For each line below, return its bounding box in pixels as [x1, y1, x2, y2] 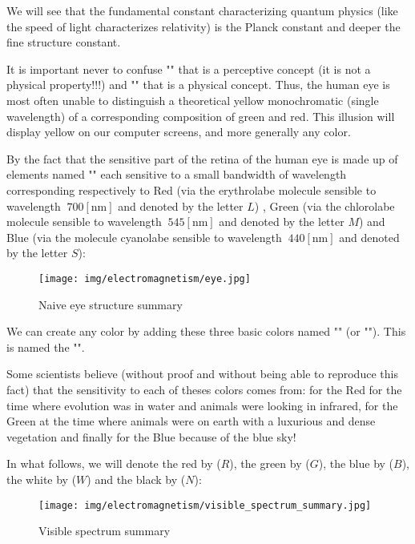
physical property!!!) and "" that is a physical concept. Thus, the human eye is [6, 76, 390, 93]
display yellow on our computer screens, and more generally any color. [6, 123, 351, 140]
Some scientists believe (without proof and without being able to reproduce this [6, 365, 398, 382]
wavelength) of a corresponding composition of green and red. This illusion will [6, 107, 395, 124]
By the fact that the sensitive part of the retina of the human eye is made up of [6, 150, 398, 167]
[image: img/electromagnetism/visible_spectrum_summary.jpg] [38, 499, 372, 511]
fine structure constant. [6, 34, 121, 50]
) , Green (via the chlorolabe [254, 197, 395, 214]
